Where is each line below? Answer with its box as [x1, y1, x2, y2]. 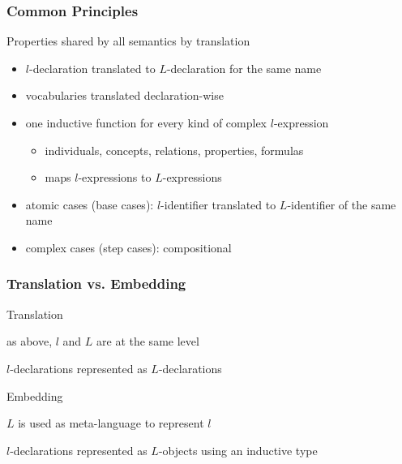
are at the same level [96, 333, 199, 350]
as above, [6, 333, 53, 350]
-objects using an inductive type [158, 441, 318, 458]
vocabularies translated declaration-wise [25, 87, 224, 104]
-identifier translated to [160, 195, 276, 213]
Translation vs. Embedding [6, 273, 186, 294]
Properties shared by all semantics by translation [6, 32, 250, 49]
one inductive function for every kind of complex [25, 114, 267, 131]
